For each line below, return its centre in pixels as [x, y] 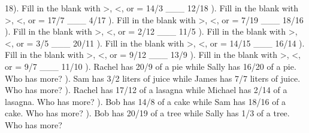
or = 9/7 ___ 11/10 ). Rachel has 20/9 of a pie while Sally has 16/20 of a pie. [151, 66]
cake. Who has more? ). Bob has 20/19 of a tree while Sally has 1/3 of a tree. [147, 113]
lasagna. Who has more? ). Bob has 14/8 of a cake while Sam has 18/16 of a [146, 101]
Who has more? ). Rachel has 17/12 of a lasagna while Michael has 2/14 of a [146, 90]
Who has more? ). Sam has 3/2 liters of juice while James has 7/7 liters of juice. [153, 78]
